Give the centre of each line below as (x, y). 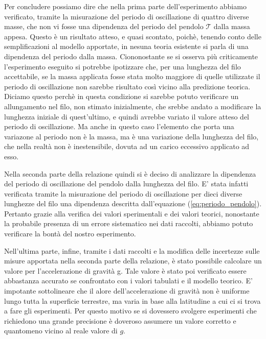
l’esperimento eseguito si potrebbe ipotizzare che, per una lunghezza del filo (123, 66)
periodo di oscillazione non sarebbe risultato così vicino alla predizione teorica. (127, 86)
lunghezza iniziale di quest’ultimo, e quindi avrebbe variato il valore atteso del (127, 116)
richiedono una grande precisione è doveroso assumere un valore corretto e (120, 320)
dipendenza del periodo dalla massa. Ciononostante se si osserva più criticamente (131, 56)
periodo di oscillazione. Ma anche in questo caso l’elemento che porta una (119, 126)
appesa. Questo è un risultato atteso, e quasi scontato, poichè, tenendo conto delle (133, 36)
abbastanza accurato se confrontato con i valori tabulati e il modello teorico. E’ (128, 281)
